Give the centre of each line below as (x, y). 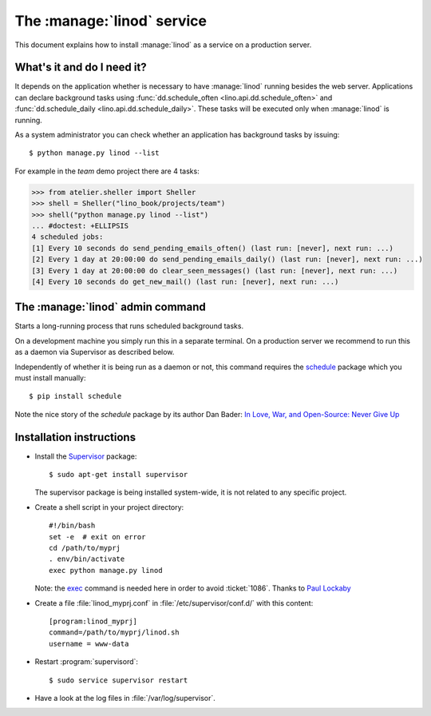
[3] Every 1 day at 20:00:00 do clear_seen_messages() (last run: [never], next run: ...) (215, 270)
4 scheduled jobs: (67, 237)
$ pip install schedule (75, 396)
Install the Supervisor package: (86, 456)
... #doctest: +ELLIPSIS (80, 225)
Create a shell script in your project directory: (109, 507)
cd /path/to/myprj (85, 548)
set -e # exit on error (97, 537)
